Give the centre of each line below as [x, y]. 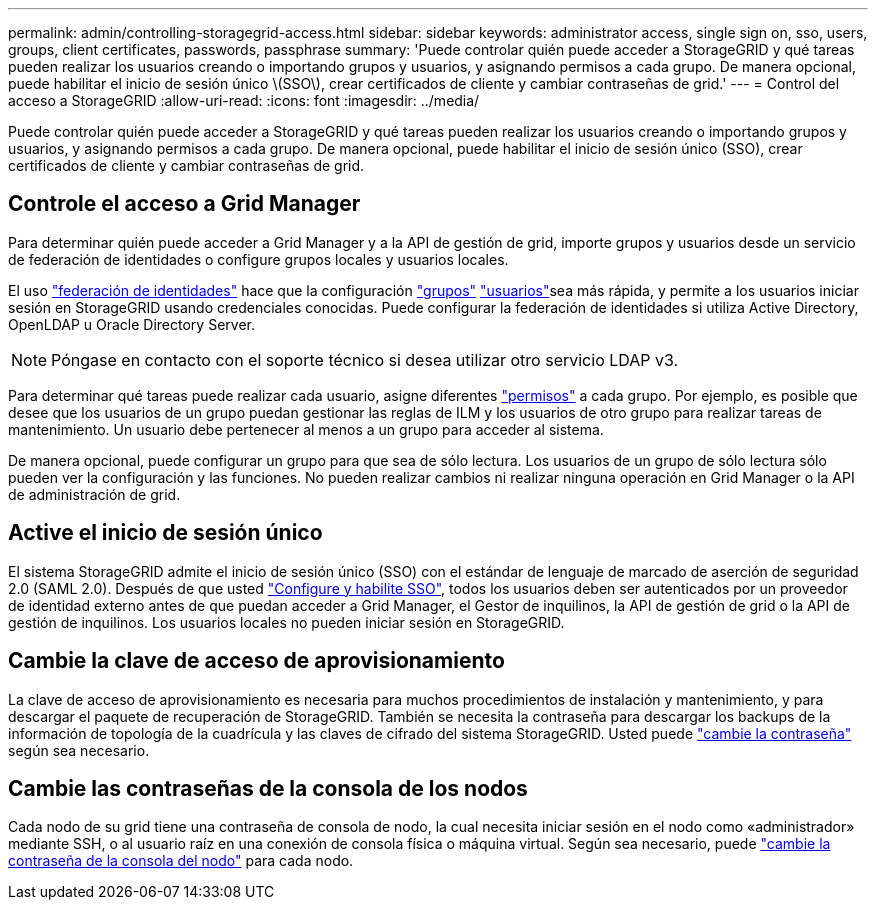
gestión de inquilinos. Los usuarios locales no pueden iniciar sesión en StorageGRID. [286, 622]
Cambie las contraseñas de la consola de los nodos [268, 788]
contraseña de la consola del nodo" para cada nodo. [181, 861]
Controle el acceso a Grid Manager [184, 204]
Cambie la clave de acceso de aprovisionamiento [256, 661]
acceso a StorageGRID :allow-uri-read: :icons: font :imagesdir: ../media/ [244, 100]
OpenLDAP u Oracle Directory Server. [131, 324]
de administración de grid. [94, 494]
